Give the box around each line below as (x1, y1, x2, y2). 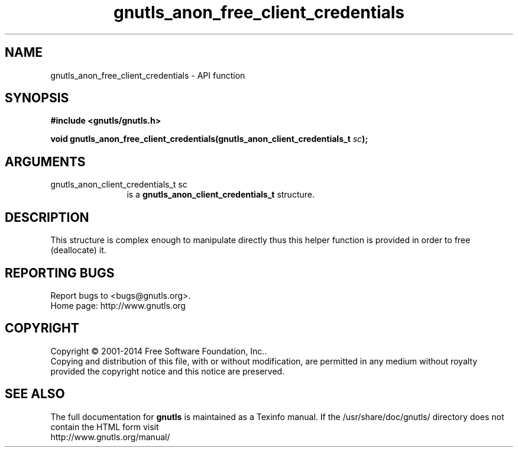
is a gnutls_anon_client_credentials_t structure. (127, 189, 315, 200)
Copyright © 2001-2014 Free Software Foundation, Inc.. (50, 346, 267, 356)
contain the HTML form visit (50, 421, 159, 432)
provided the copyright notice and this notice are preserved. (50, 366, 285, 376)
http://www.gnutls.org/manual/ (50, 431, 170, 442)
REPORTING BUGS (5, 265, 115, 280)
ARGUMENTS (5, 154, 86, 169)
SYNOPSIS (5, 91, 69, 106)
